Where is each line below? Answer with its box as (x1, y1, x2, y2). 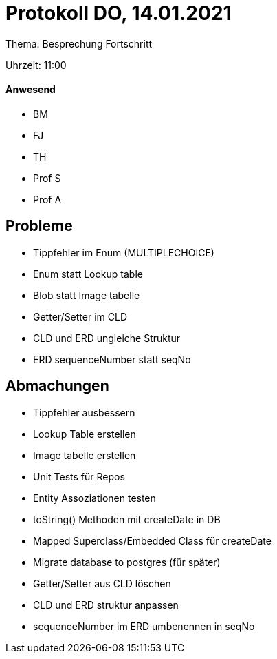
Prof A (33, 193, 62, 205)
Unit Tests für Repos (33, 470, 125, 483)
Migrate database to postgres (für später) (33, 556, 221, 568)
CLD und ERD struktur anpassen (33, 598, 179, 611)
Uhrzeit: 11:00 (5, 59, 67, 71)
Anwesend (5, 83, 56, 96)
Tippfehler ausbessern (33, 406, 135, 418)
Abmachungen (5, 377, 109, 395)
